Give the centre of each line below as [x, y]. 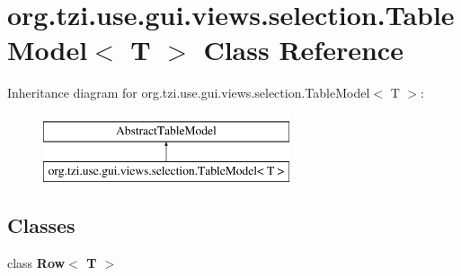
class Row [36, 263]
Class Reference [303, 50]
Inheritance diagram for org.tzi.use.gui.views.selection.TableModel [189, 93]
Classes [41, 225]
